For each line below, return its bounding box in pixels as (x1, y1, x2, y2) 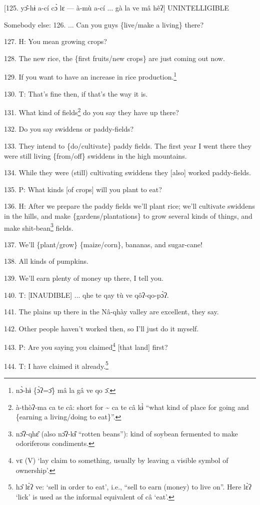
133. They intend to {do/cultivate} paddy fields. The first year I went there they (4, 141, 251, 151)
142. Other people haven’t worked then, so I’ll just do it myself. (4, 323, 199, 333)
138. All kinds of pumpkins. (4, 256, 88, 266)
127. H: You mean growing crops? (4, 36, 107, 47)
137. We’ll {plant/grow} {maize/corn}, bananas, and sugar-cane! (4, 239, 202, 249)
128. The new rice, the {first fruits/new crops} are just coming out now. (4, 53, 225, 63)
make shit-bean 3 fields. (4, 221, 73, 233)
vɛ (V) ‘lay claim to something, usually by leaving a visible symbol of (15, 454, 228, 465)
